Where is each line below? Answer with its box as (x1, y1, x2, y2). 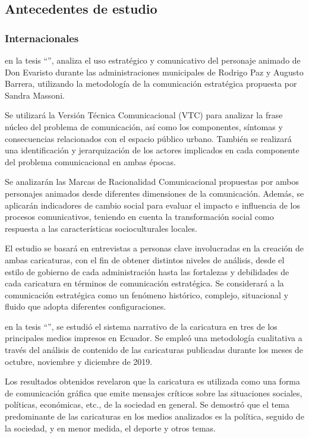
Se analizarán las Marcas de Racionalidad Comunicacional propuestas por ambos (5, 175, 299, 188)
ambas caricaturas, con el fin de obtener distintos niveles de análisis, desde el (5, 253, 285, 266)
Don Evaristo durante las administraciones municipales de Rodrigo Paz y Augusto (5, 65, 304, 78)
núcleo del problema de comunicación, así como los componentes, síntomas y (5, 120, 283, 133)
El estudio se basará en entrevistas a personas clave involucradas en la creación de (5, 242, 304, 254)
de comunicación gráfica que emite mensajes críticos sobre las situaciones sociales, (5, 386, 302, 399)
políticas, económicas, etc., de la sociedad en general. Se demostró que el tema (5, 398, 290, 411)
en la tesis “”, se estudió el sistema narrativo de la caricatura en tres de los (5, 320, 278, 332)
